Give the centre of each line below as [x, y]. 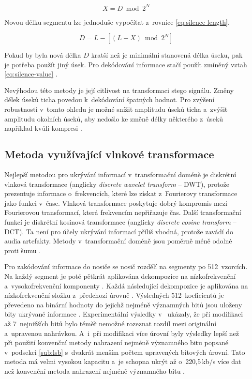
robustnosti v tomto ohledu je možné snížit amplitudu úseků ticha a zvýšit [116, 109]
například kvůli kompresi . [43, 128]
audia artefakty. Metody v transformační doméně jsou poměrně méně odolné [118, 241]
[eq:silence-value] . [31, 74]
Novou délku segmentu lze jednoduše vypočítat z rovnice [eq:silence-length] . [117, 22]
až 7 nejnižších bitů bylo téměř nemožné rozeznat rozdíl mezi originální [111, 323]
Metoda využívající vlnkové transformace [109, 154]
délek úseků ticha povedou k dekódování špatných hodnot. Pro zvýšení [110, 99]
